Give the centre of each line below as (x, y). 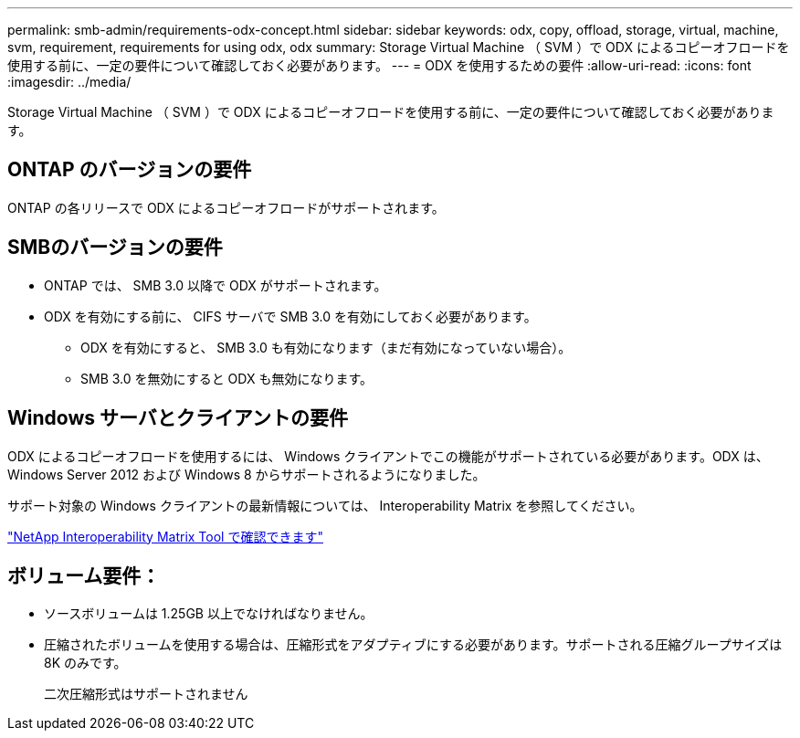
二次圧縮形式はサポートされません (146, 694)
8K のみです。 (85, 663)
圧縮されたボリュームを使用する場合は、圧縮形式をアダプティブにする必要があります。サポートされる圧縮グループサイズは (413, 645)
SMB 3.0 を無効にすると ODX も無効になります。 (227, 378)
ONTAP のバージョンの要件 (130, 170)
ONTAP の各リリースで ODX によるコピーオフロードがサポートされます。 (226, 207)
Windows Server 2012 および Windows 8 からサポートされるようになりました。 (247, 474)
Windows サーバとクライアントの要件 (178, 418)
